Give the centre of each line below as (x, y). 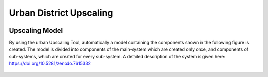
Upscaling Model (36, 31)
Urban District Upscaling (61, 13)
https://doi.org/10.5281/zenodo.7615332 (50, 63)
